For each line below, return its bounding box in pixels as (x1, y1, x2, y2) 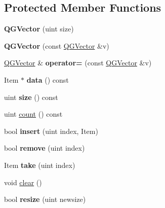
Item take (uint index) (4, 159, 75, 170)
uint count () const (4, 109, 63, 119)
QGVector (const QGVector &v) (4, 40, 109, 51)
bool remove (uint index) (4, 143, 85, 153)
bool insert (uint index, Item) (4, 125, 98, 136)
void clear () (4, 177, 42, 187)
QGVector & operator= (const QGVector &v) (4, 57, 152, 68)
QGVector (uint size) (4, 23, 74, 34)
